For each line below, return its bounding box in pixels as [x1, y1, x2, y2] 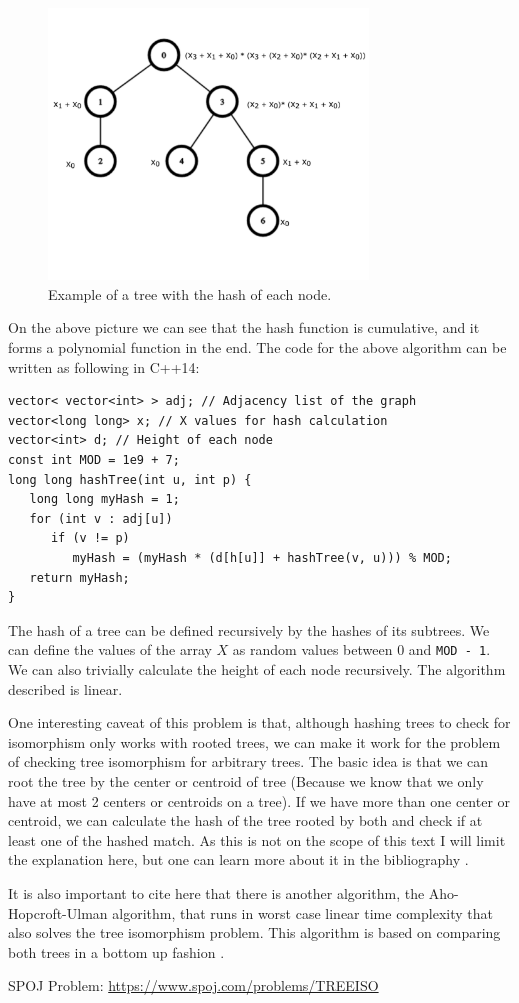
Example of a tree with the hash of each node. [48, 283, 332, 304]
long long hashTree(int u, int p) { [8, 472, 252, 487]
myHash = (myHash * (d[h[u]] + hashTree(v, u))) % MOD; [72, 551, 452, 566]
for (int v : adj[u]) [29, 511, 173, 526]
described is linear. [8, 678, 123, 699]
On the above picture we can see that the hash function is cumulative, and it [8, 317, 480, 338]
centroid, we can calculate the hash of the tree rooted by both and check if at [8, 810, 483, 831]
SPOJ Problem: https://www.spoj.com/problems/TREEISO [8, 975, 379, 996]
